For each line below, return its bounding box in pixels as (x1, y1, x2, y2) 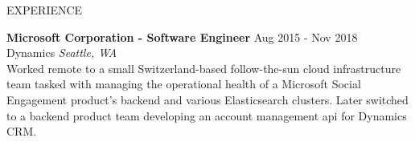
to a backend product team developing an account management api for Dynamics (6, 107, 407, 124)
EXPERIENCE (6, 2, 83, 18)
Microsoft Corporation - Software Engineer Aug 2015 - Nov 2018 (6, 28, 358, 45)
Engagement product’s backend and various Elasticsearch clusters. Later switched (6, 91, 409, 108)
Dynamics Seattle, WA (6, 44, 117, 61)
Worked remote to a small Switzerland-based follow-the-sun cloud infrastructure (6, 59, 401, 76)
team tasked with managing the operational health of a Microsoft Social (6, 75, 361, 92)
